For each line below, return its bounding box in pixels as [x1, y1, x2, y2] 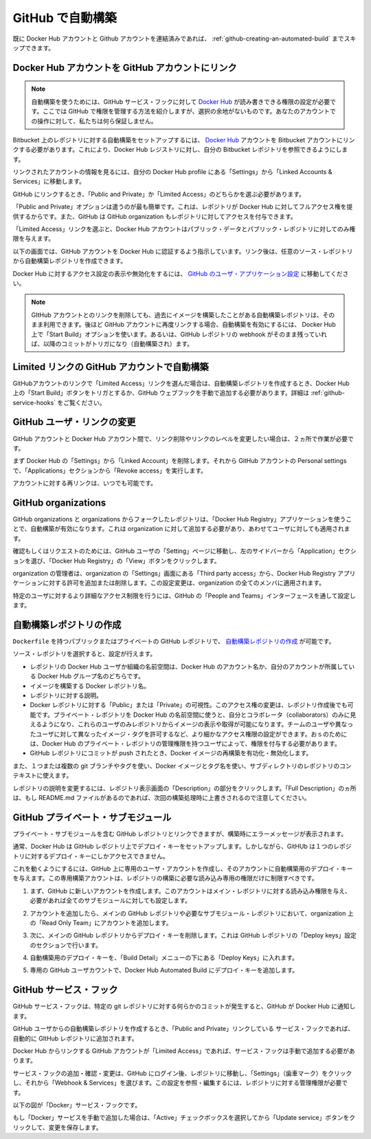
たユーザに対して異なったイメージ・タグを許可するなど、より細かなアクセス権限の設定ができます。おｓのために [30, 730, 347, 738]
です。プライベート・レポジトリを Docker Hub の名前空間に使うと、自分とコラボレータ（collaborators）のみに [35, 710, 350, 719]
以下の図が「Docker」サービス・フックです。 [12, 1100, 141, 1109]
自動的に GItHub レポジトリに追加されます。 [12, 1034, 138, 1042]
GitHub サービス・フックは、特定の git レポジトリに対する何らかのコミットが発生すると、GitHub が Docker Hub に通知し [12, 1002, 356, 1010]
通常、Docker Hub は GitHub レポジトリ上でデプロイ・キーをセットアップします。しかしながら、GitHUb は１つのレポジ [12, 843, 352, 851]
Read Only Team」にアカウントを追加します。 [41, 918, 172, 926]
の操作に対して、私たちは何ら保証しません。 [31, 117, 157, 125]
